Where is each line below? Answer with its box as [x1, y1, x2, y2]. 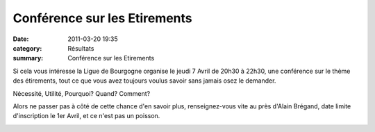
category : [12, 44, 42, 52]
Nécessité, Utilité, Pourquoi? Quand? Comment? [12, 89, 151, 97]
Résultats [67, 44, 94, 52]
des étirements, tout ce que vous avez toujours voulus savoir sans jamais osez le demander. [12, 76, 276, 85]
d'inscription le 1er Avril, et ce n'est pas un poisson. [12, 112, 160, 120]
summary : [12, 54, 44, 63]
